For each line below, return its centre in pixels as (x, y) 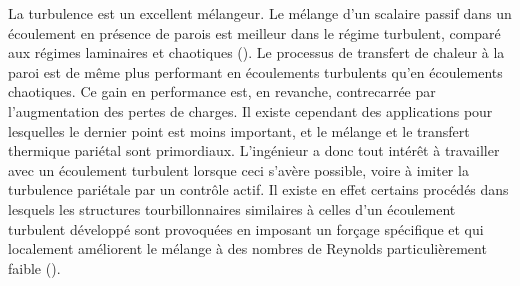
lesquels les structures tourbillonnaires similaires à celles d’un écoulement (232, 208)
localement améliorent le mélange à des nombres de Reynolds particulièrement (247, 248)
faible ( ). (34, 267)
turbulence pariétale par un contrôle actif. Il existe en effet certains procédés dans (258, 189)
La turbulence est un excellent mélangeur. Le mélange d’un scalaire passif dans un (260, 13)
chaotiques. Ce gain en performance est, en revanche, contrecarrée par (222, 91)
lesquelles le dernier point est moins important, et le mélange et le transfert (239, 130)
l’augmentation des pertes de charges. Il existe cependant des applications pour (250, 110)
